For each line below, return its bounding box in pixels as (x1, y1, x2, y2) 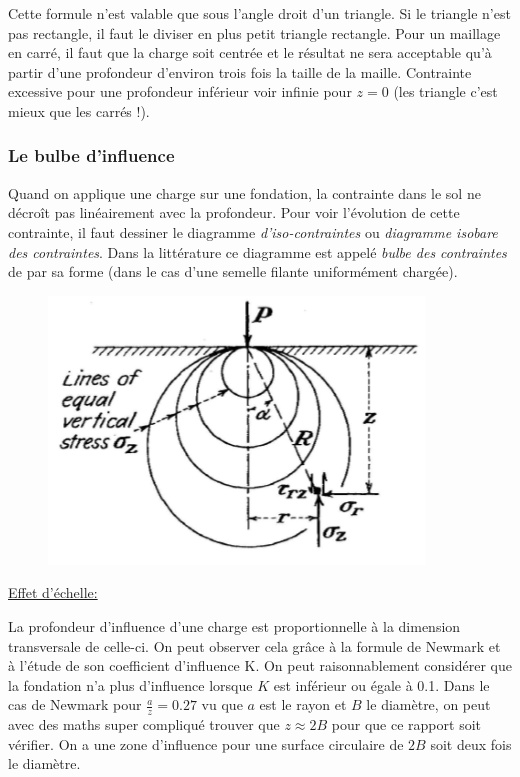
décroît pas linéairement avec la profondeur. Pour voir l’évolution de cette (8, 202, 460, 223)
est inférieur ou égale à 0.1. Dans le (273, 674, 490, 695)
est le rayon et (259, 694, 347, 715)
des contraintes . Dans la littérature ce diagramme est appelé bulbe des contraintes (8, 241, 507, 262)
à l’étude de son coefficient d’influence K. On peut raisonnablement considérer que (8, 655, 512, 676)
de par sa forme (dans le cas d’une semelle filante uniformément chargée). (8, 261, 458, 282)
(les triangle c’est (393, 81, 498, 102)
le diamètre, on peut (366, 694, 491, 715)
